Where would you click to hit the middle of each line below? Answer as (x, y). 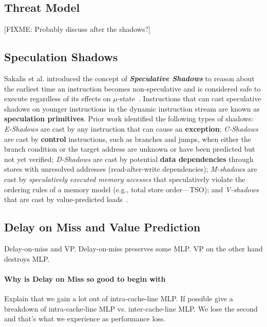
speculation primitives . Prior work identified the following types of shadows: (129, 119)
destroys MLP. (27, 258)
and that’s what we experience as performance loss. (85, 319)
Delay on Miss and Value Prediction (102, 227)
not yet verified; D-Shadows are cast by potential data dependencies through (129, 159)
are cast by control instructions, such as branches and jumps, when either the (128, 139)
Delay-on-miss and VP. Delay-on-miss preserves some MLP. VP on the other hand (133, 248)
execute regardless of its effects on (58, 98)
